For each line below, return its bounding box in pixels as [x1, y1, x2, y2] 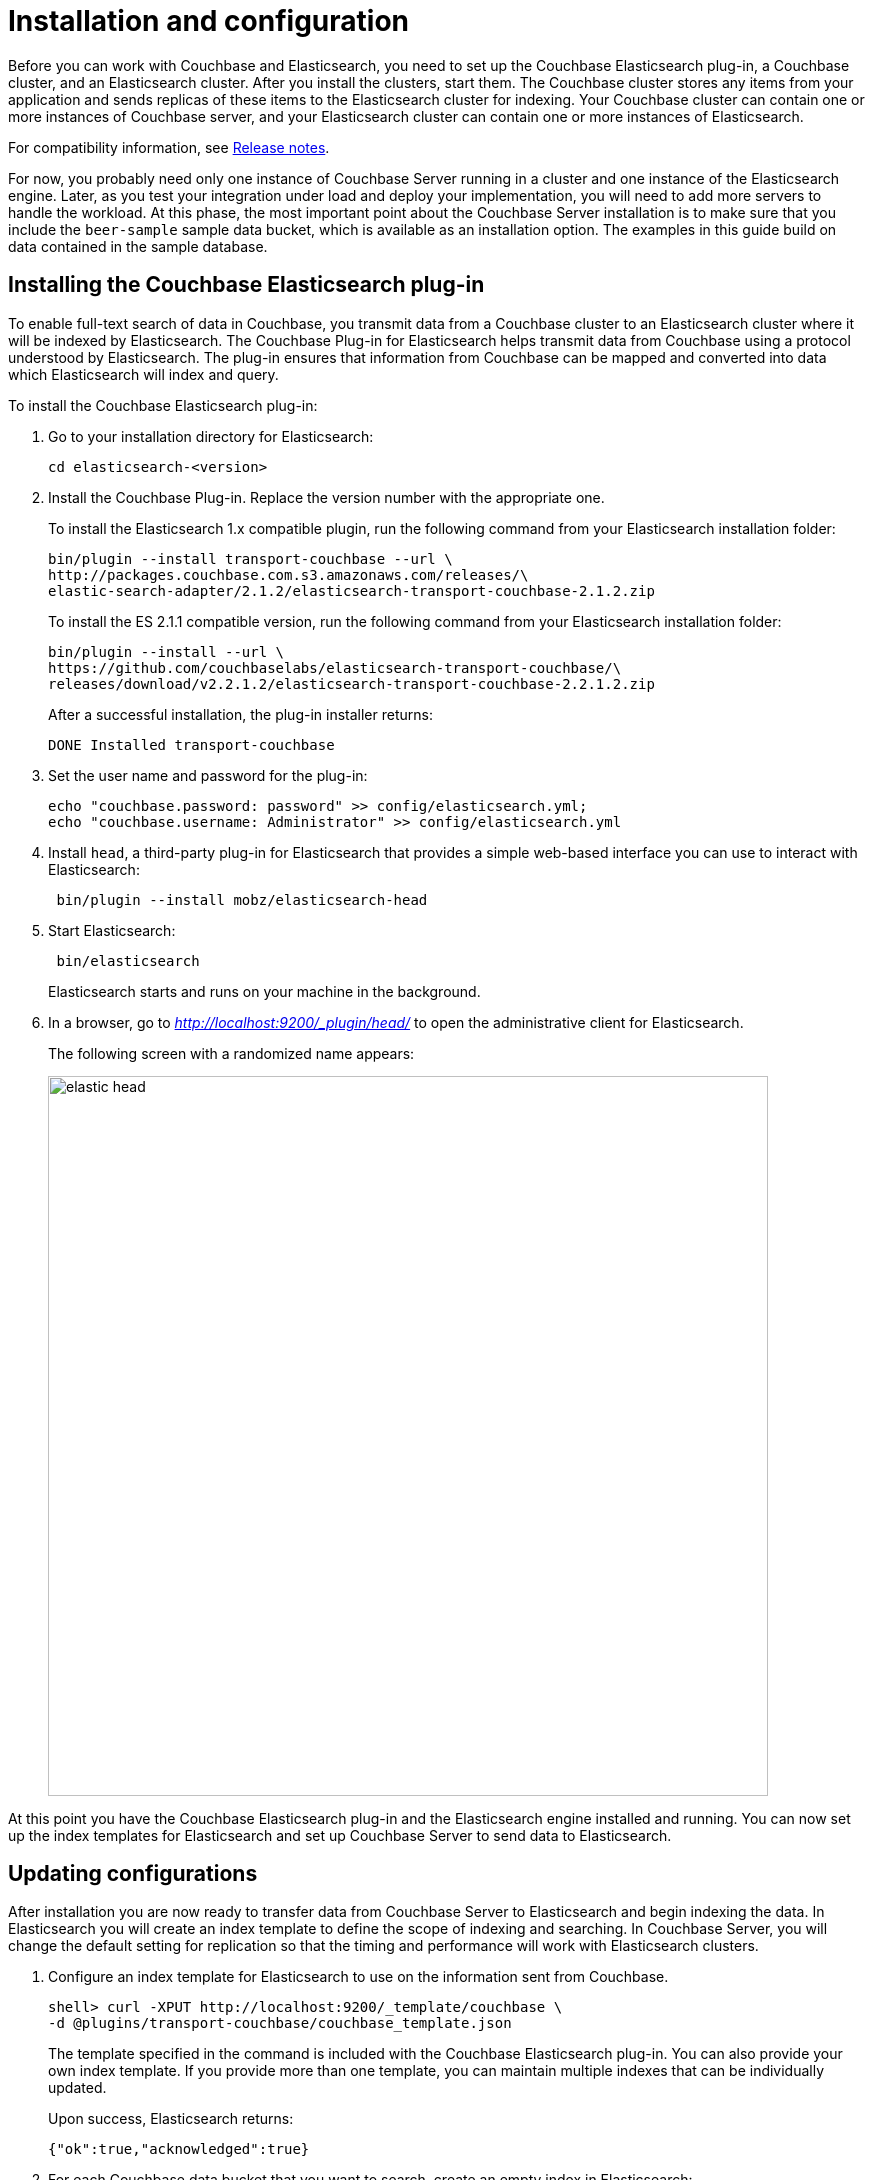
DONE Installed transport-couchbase [48, 736, 335, 753]
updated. [48, 2079, 107, 2097]
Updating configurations [8, 1861, 258, 1887]
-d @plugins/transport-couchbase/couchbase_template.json [48, 2015, 512, 2032]
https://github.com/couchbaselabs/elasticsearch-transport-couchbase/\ [48, 659, 622, 676]
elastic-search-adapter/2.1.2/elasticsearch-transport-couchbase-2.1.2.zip [48, 582, 655, 599]
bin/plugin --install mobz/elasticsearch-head [56, 891, 428, 908]
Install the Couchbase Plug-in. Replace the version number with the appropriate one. [48, 488, 605, 506]
